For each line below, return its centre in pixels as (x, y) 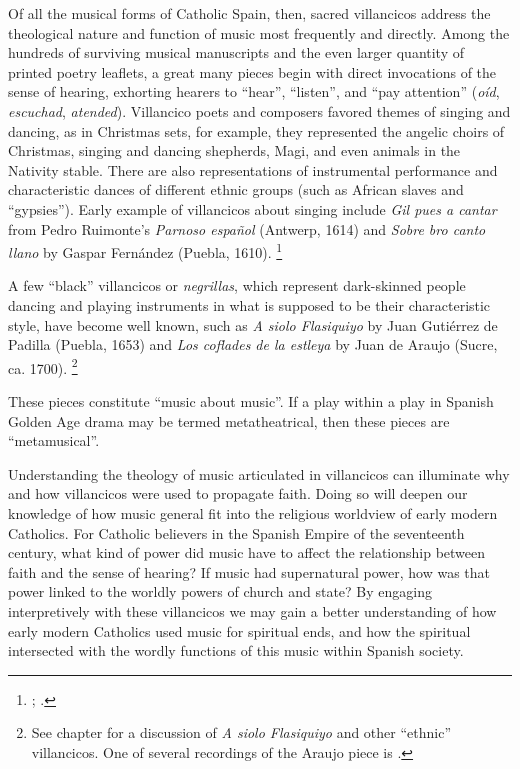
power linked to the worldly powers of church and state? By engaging (220, 591)
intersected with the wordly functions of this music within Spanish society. (236, 650)
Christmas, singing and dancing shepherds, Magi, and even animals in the (234, 150)
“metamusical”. (54, 440)
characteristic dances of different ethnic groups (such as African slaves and (236, 189)
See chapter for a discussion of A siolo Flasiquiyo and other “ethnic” (241, 732)
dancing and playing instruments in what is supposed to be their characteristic (249, 304)
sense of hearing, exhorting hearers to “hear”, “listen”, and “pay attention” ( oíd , (254, 91)
